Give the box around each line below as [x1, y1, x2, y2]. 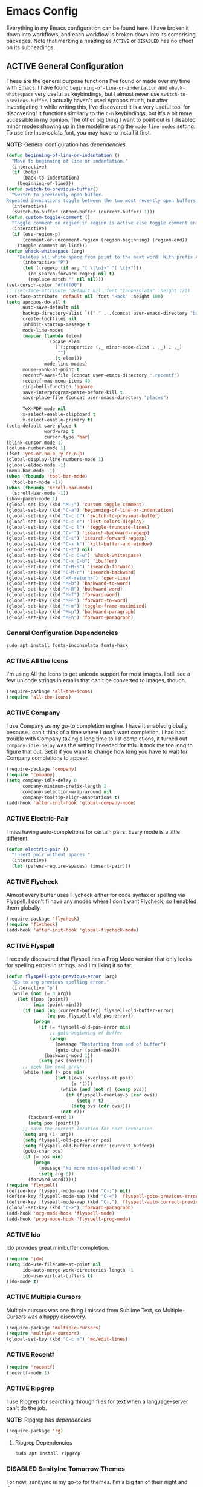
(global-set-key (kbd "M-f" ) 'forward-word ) [6, 592, 120, 598]
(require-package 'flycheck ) [6, 916, 80, 922]
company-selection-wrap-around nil [22, 788, 112, 795]
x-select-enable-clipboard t [22, 411, 96, 418]
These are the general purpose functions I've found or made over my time [6, 77, 190, 84]
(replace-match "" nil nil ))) [28, 277, 104, 283]
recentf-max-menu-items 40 [22, 378, 91, 384]
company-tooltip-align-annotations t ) [22, 794, 120, 801]
